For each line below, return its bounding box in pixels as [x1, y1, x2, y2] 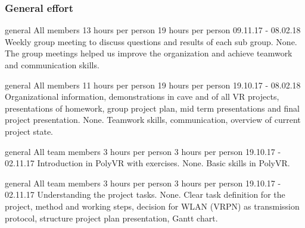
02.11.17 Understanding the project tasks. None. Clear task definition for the [5, 188, 285, 201]
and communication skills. [5, 59, 99, 71]
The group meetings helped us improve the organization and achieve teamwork [5, 47, 292, 59]
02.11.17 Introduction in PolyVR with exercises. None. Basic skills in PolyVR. [5, 157, 290, 169]
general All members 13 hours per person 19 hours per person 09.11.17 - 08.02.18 [5, 24, 301, 36]
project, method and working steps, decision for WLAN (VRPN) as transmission [5, 199, 300, 212]
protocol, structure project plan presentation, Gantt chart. [5, 211, 218, 224]
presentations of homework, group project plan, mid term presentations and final [5, 102, 300, 114]
